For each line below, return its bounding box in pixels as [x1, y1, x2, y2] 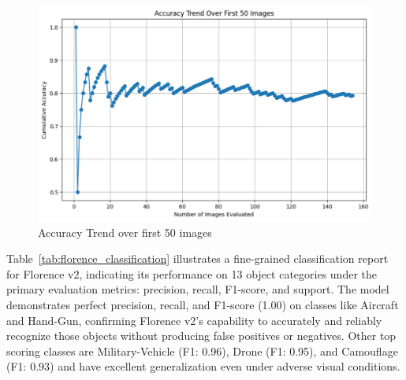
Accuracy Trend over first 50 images [38, 223, 212, 240]
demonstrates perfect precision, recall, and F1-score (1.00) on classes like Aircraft [6, 296, 399, 312]
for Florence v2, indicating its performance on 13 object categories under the [6, 265, 377, 282]
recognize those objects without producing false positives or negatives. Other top [6, 327, 397, 344]
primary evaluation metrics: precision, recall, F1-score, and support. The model [6, 281, 389, 297]
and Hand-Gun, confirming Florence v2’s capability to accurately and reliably [6, 312, 382, 328]
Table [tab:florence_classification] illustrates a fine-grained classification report [6, 250, 389, 267]
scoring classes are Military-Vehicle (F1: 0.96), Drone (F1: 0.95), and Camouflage [6, 342, 398, 359]
